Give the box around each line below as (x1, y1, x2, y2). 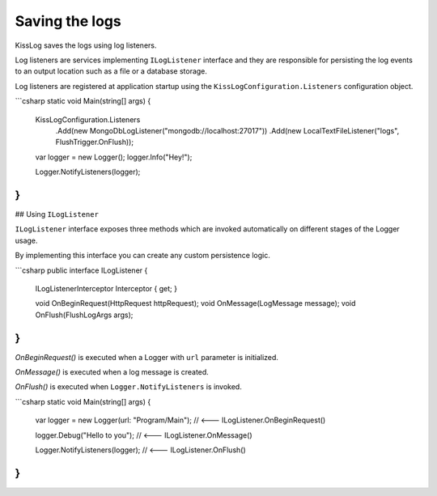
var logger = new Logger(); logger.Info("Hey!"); (35, 152, 193, 162)
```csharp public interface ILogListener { (15, 265, 148, 275)
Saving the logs (15, 12, 121, 30)
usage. (15, 235, 38, 245)
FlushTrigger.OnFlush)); (55, 138, 134, 147)
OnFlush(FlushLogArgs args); (35, 310, 134, 320)
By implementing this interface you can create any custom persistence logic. (15, 251, 270, 261)
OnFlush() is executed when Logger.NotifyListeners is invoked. (15, 382, 242, 392)
